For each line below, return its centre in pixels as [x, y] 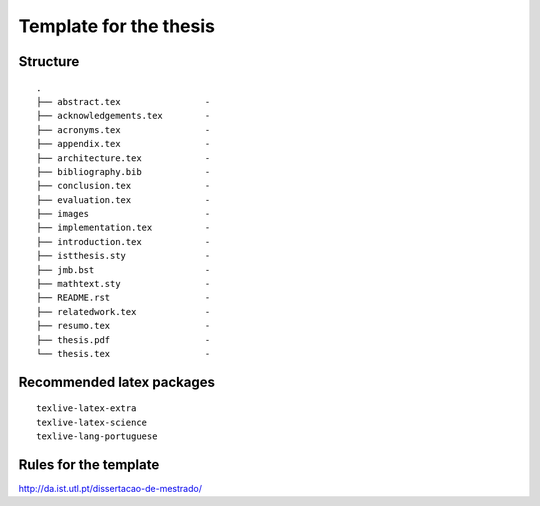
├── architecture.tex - [123, 158]
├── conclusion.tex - [123, 186]
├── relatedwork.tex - [123, 311]
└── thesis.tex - [123, 353]
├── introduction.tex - [123, 241]
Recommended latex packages [116, 381]
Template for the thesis [116, 26]
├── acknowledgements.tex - [123, 116]
